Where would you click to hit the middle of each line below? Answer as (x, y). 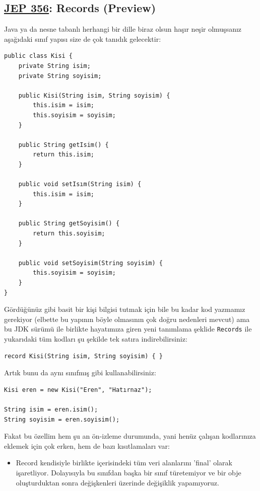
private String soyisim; (60, 76)
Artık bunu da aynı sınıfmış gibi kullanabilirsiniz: (80, 373)
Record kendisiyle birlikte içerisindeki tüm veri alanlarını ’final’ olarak (124, 463)
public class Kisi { (39, 56)
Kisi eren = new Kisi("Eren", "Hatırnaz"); (78, 390)
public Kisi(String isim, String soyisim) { (94, 95)
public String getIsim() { (63, 145)
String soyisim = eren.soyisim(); (62, 419)
